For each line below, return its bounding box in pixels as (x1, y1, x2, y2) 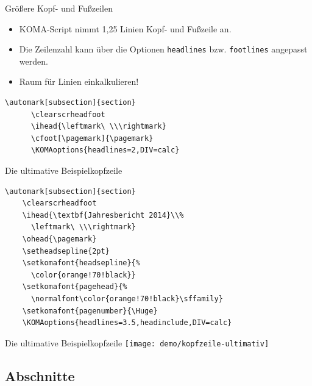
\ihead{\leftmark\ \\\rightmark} (30, 122, 166, 131)
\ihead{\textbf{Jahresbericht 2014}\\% (22, 210, 184, 220)
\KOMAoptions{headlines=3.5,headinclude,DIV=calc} (22, 318, 232, 327)
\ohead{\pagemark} (22, 234, 97, 243)
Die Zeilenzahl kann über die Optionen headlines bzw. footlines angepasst (19, 43, 308, 55)
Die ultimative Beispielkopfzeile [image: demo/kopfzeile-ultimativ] (5, 336, 269, 349)
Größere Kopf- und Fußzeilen (5, 2, 113, 14)
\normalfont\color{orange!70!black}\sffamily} (30, 294, 223, 303)
